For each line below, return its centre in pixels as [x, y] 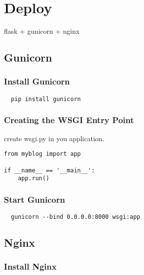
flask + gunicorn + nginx [42, 31]
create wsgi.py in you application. [54, 138]
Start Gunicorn [35, 199]
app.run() [34, 179]
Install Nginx [30, 266]
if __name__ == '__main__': [50, 170]
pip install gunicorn [46, 99]
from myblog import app [42, 154]
